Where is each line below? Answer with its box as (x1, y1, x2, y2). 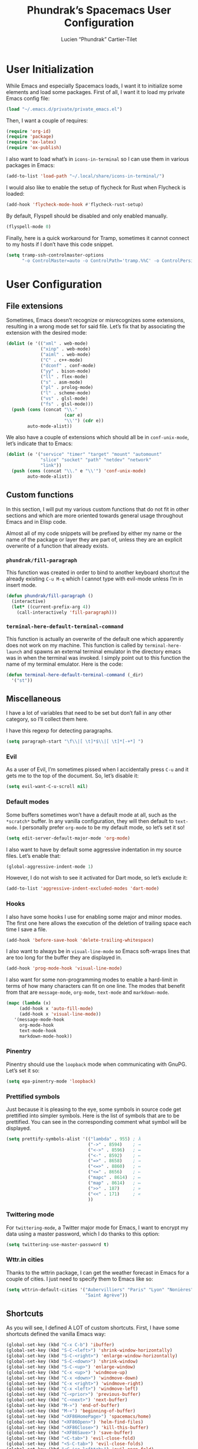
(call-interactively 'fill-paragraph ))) (16, 610, 117, 615)
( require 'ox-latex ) (6, 140, 57, 145)
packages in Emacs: (6, 162, 55, 169)
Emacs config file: (6, 95, 50, 102)
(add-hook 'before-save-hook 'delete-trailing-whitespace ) (6, 937, 154, 943)
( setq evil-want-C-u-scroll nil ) (6, 784, 88, 790)
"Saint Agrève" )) (85, 1292, 128, 1298)
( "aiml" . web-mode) (40, 352, 91, 358)
